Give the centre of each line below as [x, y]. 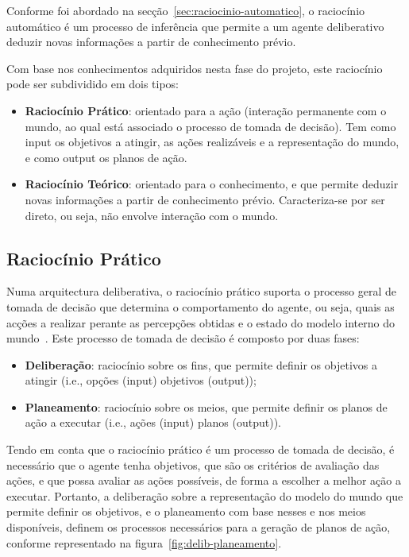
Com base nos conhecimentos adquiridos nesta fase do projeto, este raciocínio [195, 68]
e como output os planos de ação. [106, 157]
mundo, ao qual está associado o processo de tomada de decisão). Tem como [210, 126]
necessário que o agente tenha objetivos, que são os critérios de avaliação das [193, 464]
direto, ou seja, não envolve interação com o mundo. [152, 215]
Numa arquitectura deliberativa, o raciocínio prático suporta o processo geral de [201, 291]
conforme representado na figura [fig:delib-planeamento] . [144, 542]
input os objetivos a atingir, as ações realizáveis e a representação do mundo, [212, 142]
